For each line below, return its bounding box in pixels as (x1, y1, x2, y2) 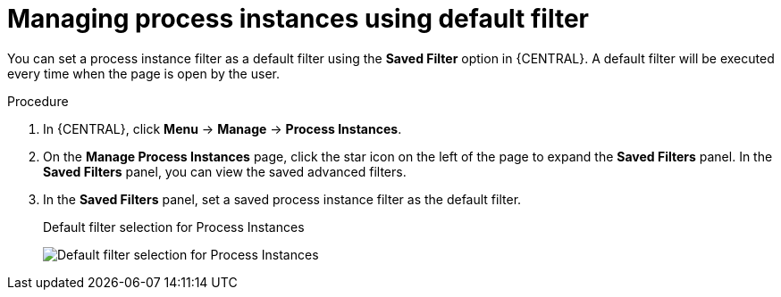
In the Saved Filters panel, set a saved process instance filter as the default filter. (43, 191, 522, 207)
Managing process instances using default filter (7, 4, 589, 34)
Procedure (7, 93, 69, 109)
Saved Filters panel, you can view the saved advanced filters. (43, 163, 407, 179)
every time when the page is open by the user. (7, 65, 280, 81)
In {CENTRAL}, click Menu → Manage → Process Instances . (43, 120, 402, 136)
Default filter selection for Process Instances (43, 219, 305, 235)
